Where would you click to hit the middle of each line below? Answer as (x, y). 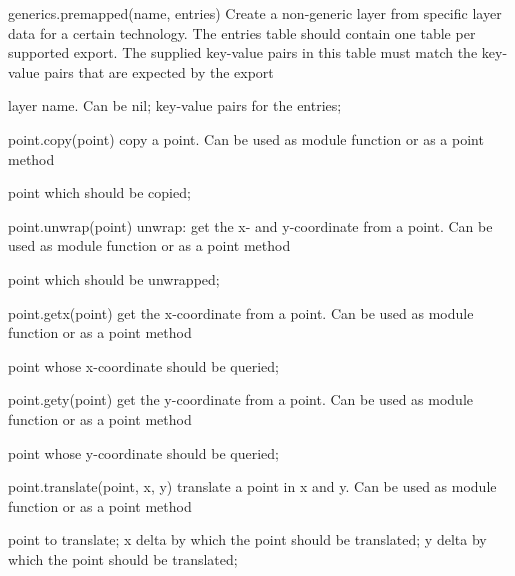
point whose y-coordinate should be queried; (143, 452)
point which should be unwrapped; (114, 278)
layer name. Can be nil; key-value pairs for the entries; (175, 105)
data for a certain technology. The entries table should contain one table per (242, 32)
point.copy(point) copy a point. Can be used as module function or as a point (246, 138)
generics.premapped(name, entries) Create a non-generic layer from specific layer (255, 13)
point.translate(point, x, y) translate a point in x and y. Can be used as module (252, 486)
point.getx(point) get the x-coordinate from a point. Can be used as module (241, 312)
